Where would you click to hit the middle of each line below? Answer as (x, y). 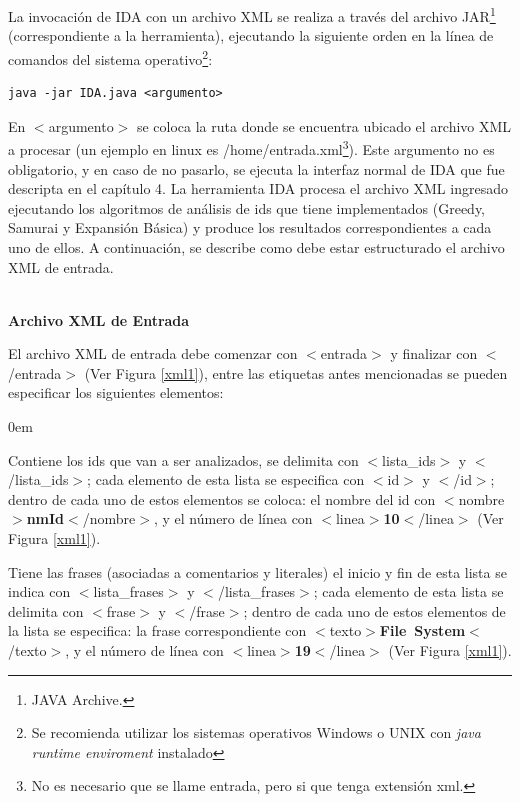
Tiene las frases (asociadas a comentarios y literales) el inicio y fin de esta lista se (257, 571)
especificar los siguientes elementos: (116, 392)
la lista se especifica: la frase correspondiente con (157, 630)
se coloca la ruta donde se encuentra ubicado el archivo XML (324, 125)
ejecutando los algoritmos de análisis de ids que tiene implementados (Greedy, (247, 207)
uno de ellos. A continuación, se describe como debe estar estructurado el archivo (256, 246)
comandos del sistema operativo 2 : (110, 57)
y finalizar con (434, 353)
